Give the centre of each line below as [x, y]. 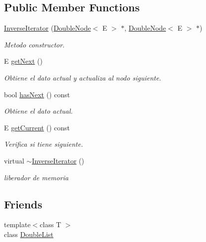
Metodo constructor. [34, 44]
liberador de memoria [36, 177]
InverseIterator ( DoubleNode [48, 28]
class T [51, 224]
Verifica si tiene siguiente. [44, 144]
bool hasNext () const [37, 94]
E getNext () [23, 61]
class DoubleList [29, 234]
